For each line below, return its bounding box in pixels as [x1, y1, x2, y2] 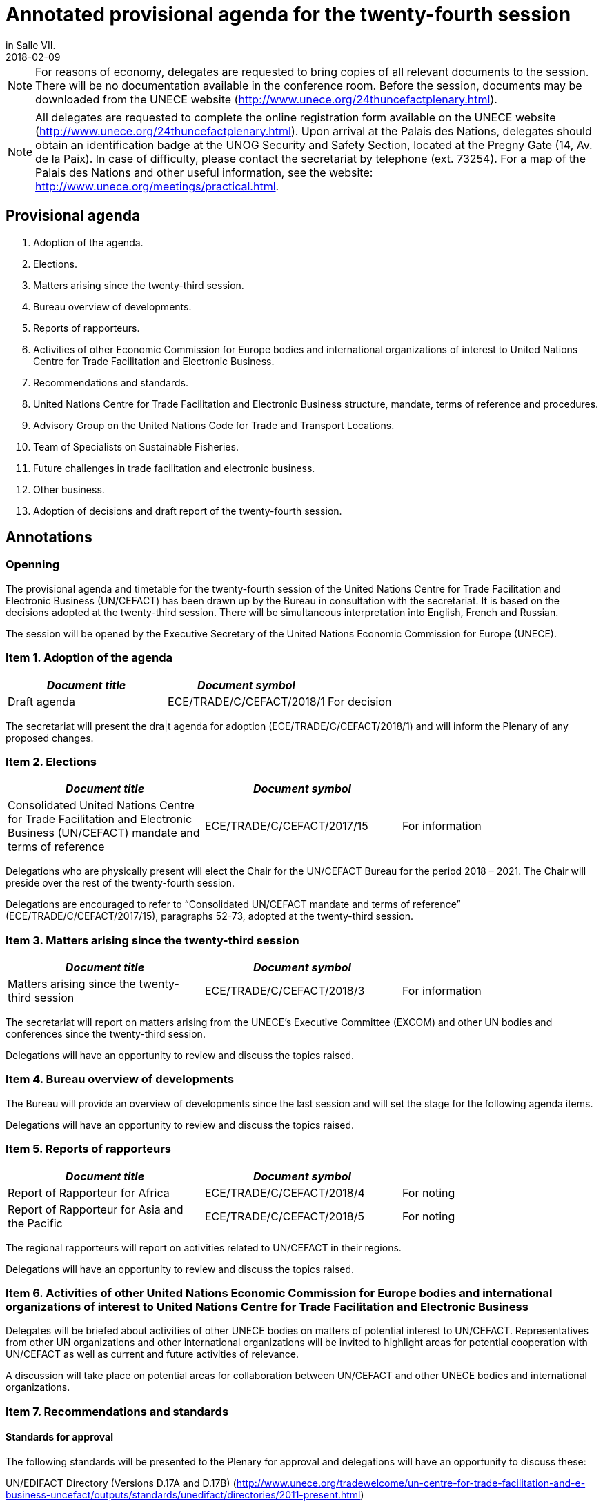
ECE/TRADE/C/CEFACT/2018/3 [204, 984, 365, 998]
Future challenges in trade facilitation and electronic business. [33, 462, 315, 474]
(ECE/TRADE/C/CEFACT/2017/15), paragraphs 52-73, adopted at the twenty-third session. [6, 910, 413, 922]
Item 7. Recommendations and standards [6, 1404, 229, 1418]
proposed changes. [6, 731, 94, 744]
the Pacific [8, 1216, 63, 1230]
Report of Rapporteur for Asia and [8, 1202, 184, 1216]
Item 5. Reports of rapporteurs [6, 1142, 171, 1156]
